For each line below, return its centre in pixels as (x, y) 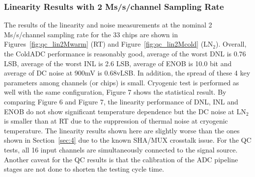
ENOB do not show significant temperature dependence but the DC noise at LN (125, 111)
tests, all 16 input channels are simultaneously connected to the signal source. (121, 149)
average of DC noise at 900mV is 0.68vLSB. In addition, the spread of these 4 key (127, 73)
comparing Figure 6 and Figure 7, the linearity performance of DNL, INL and (121, 101)
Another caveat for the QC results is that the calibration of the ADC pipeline (121, 159)
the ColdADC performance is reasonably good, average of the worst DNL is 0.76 (125, 53)
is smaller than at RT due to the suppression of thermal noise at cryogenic (116, 121)
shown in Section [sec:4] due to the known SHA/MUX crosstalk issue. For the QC (128, 140)
